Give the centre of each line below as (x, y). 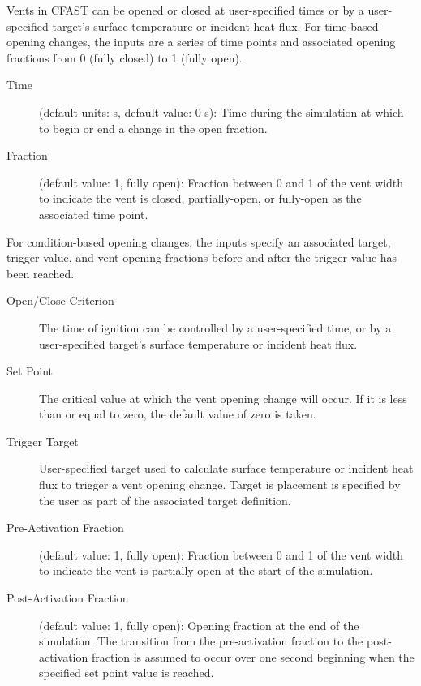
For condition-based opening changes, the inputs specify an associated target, (199, 241)
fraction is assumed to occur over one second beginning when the (253, 656)
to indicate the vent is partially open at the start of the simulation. (206, 570)
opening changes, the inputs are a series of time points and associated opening (201, 42)
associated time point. (94, 214)
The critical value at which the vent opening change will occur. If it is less (223, 398)
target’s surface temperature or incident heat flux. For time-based (215, 26)
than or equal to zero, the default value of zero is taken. (178, 414)
